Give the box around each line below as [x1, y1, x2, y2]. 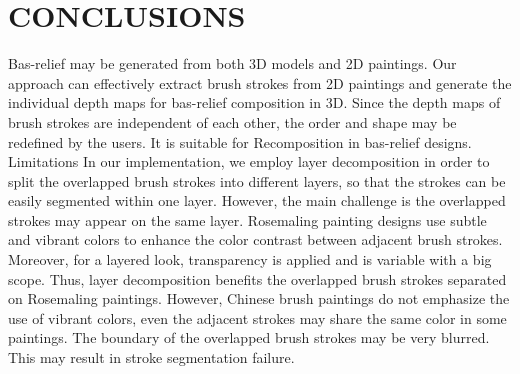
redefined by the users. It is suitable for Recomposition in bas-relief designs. [8, 131, 472, 152]
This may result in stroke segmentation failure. [8, 347, 295, 368]
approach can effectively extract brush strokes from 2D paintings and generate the [8, 72, 512, 93]
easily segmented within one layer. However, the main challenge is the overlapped [8, 190, 506, 211]
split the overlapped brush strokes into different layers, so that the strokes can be [8, 170, 506, 191]
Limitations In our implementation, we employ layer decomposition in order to [8, 151, 490, 172]
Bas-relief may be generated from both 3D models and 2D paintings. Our [8, 53, 457, 74]
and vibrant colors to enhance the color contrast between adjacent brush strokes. [8, 229, 503, 250]
